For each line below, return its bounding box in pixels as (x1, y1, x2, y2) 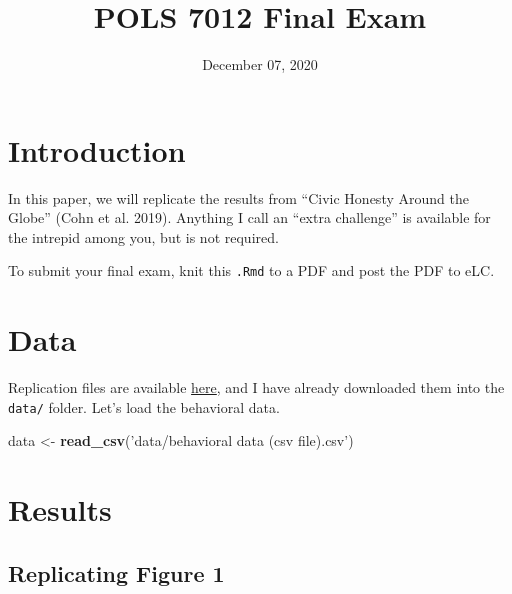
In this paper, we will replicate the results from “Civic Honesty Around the (8, 187, 469, 208)
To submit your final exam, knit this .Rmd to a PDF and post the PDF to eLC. (8, 260, 495, 281)
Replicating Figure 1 (8, 557, 225, 588)
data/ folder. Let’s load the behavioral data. (8, 396, 280, 417)
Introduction (8, 129, 186, 170)
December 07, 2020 (202, 54, 318, 75)
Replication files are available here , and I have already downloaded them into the (8, 377, 505, 398)
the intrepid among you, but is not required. (8, 226, 279, 247)
